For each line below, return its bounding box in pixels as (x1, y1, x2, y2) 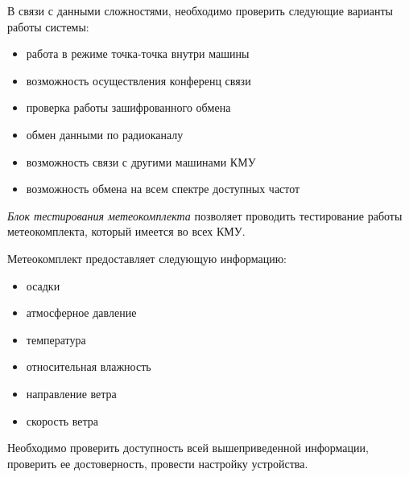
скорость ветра (26, 412, 99, 429)
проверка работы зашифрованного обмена (26, 99, 231, 116)
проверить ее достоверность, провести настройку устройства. (7, 454, 308, 471)
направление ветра (26, 384, 117, 401)
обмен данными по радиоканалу (26, 125, 184, 142)
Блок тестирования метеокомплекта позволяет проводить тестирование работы (7, 207, 403, 224)
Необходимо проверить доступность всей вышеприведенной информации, (7, 439, 369, 456)
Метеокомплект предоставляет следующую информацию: (7, 249, 287, 266)
